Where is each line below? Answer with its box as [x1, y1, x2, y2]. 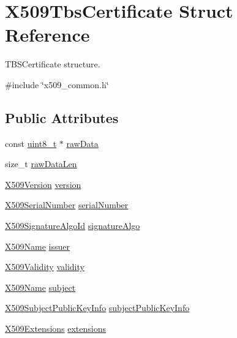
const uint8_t [5, 137, 57, 149]
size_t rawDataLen [5, 157, 77, 170]
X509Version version [5, 178, 81, 190]
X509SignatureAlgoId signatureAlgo [5, 219, 140, 232]
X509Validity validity [5, 260, 85, 273]
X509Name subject [5, 280, 76, 293]
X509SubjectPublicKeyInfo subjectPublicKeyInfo [5, 301, 190, 314]
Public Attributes [5, 108, 119, 127]
